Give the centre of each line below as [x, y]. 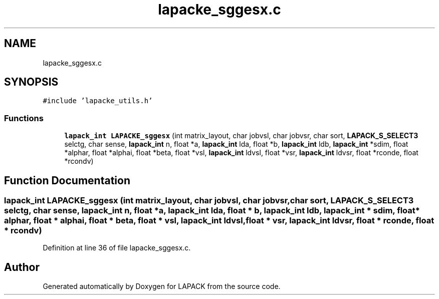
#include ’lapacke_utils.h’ [98, 101]
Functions [24, 118]
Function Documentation [67, 180]
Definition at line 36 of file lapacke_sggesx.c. [117, 248]
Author [22, 267]
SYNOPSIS [31, 82]
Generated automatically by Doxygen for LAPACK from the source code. [162, 286]
